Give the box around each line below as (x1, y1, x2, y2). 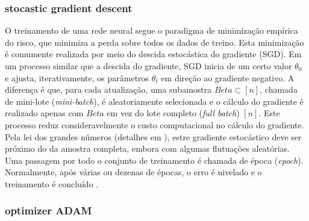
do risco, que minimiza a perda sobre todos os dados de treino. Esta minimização (5, 36, 304, 48)
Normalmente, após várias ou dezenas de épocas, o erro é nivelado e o (5, 166, 262, 178)
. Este (258, 107, 280, 119)
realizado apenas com (5, 107, 84, 119)
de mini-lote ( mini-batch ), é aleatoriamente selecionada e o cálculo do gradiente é (5, 95, 304, 107)
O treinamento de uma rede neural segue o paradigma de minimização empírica (5, 24, 298, 37)
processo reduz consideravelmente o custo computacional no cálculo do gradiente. (5, 118, 304, 131)
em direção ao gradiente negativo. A (161, 71, 295, 84)
